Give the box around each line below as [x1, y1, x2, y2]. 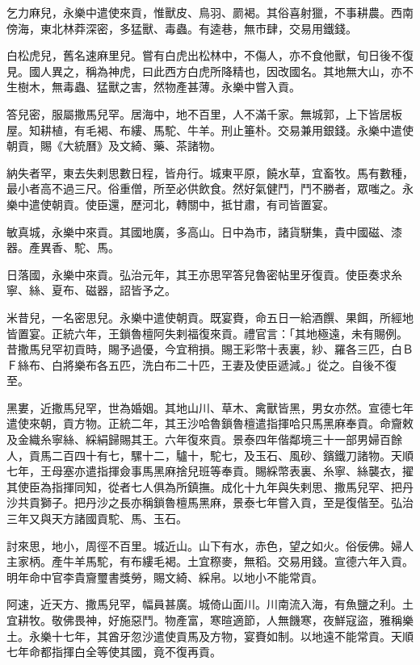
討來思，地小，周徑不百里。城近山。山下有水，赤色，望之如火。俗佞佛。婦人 [6, 537, 414, 554]
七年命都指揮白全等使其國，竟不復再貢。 [6, 643, 221, 660]
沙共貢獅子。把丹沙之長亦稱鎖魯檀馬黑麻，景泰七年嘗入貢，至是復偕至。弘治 [6, 494, 414, 511]
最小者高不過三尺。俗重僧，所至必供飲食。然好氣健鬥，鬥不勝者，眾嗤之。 [6, 180, 402, 197]
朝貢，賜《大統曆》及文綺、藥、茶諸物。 [6, 137, 221, 154]
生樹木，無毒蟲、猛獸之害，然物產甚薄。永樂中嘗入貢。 [6, 78, 300, 95]
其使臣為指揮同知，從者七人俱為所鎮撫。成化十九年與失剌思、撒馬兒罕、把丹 [6, 478, 414, 495]
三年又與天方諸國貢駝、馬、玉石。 [6, 510, 187, 527]
